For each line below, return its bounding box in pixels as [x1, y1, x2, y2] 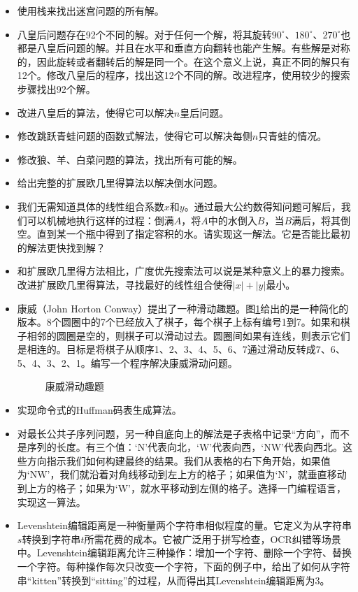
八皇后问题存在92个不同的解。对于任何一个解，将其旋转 [17, 27, 272, 41]
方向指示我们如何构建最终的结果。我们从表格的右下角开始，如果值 [27, 453, 331, 468]
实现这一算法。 [17, 494, 86, 509]
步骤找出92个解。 [17, 81, 96, 96]
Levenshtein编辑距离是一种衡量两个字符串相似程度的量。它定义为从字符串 [17, 518, 352, 533]
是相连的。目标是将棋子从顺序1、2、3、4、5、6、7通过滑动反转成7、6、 [17, 342, 345, 356]
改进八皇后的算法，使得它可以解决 [17, 105, 174, 120]
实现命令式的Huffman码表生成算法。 [17, 403, 182, 417]
